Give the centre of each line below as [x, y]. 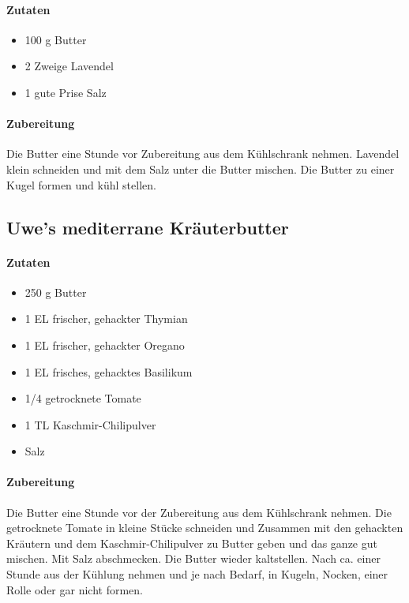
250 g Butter [56, 292]
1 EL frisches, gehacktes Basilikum [109, 371]
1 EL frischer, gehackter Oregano [105, 345]
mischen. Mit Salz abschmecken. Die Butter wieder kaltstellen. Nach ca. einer [193, 558]
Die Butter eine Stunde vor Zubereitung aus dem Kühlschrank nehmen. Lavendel [203, 154]
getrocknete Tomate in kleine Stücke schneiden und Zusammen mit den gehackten [205, 528]
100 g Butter [56, 39]
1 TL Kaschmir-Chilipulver [90, 424]
